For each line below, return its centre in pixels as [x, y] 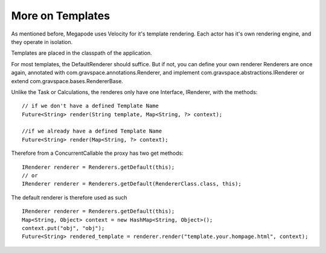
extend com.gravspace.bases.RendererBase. [67, 81]
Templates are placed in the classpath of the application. [81, 53]
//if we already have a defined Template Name [92, 131]
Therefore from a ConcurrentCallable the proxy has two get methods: [97, 153]
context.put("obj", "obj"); [63, 228]
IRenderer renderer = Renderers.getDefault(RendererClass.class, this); [132, 184]
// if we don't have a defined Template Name [91, 106]
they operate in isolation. [42, 42]
